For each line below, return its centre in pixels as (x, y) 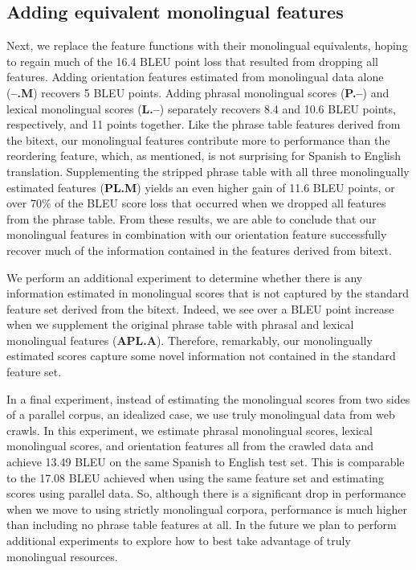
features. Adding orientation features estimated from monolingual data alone (195, 77)
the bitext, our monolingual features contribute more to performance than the (198, 139)
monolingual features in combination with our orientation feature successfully (197, 234)
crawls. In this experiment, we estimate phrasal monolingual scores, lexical (190, 430)
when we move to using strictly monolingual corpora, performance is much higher (207, 508)
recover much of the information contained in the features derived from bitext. (199, 250)
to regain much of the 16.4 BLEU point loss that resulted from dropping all (192, 61)
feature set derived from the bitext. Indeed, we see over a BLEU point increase (200, 308)
